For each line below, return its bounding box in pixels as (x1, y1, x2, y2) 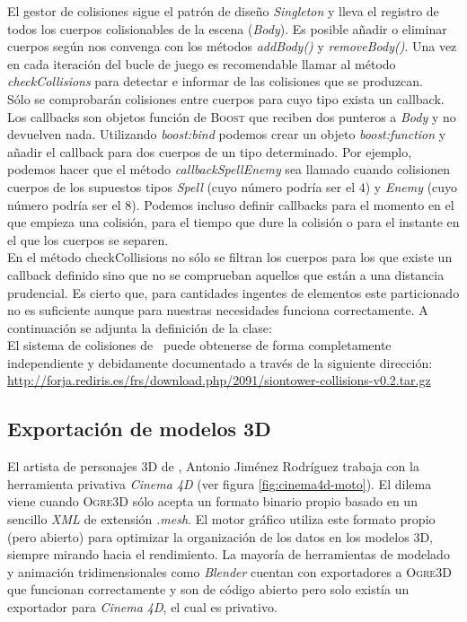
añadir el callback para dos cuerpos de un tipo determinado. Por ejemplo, (7, 142, 412, 161)
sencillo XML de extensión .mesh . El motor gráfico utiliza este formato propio (7, 510, 436, 529)
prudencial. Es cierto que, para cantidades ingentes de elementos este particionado (7, 283, 460, 302)
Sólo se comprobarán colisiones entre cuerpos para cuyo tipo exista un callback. (7, 89, 445, 108)
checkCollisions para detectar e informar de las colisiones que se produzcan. (7, 72, 424, 91)
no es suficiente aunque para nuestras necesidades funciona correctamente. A (7, 301, 428, 320)
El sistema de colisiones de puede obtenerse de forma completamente (7, 336, 392, 355)
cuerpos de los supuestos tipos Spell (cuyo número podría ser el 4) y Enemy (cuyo (7, 177, 458, 196)
